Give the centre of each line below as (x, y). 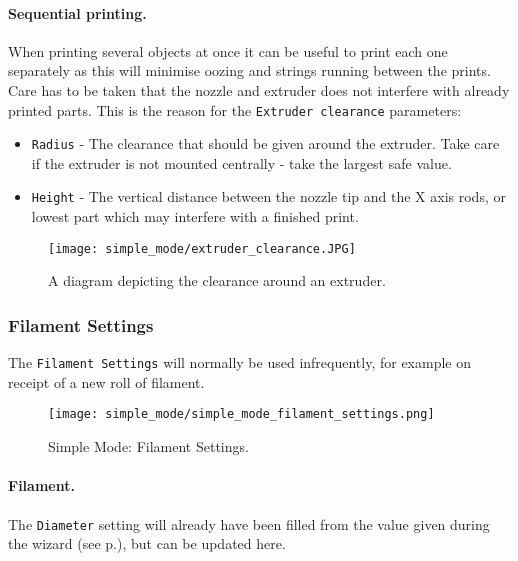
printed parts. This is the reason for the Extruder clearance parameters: (235, 109)
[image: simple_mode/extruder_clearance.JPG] (202, 248)
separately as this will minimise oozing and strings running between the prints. (249, 70)
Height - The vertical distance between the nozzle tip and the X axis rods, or (268, 196)
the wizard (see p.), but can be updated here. (147, 543)
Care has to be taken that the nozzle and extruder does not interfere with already (259, 89)
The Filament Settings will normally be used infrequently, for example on (239, 362)
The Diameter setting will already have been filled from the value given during (249, 523)
